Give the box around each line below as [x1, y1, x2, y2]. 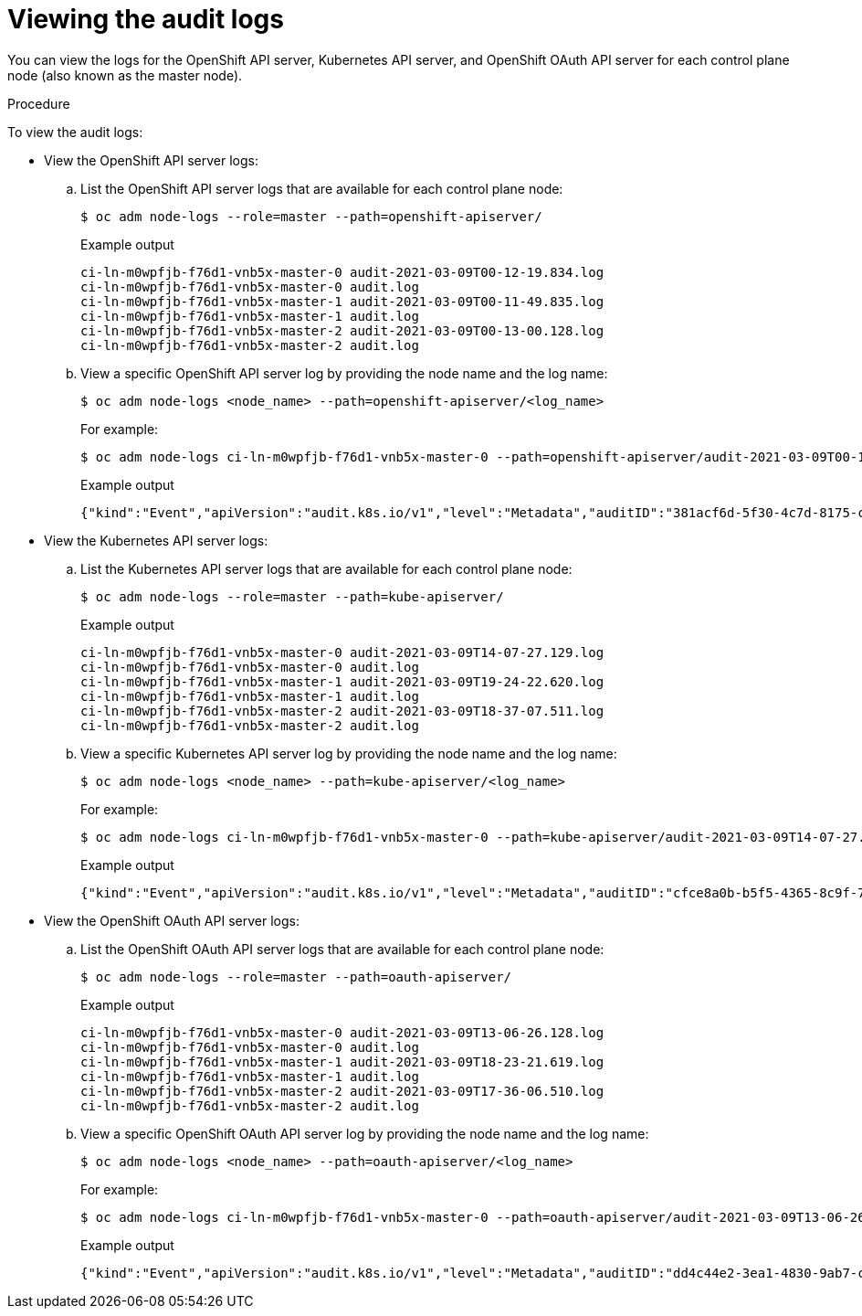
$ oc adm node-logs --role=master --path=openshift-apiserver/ [80, 208, 542, 224]
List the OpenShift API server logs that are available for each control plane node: [80, 180, 563, 196]
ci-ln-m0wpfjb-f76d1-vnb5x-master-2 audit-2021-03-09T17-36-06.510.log [80, 1083, 604, 1098]
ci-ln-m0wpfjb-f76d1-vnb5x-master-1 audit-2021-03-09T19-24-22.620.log [80, 674, 604, 689]
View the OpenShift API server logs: [44, 152, 258, 168]
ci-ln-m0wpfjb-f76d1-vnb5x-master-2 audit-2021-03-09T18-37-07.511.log [80, 703, 604, 718]
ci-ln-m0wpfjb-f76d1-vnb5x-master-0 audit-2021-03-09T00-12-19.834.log [80, 264, 604, 280]
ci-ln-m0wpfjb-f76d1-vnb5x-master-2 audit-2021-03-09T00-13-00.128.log [80, 323, 604, 338]
